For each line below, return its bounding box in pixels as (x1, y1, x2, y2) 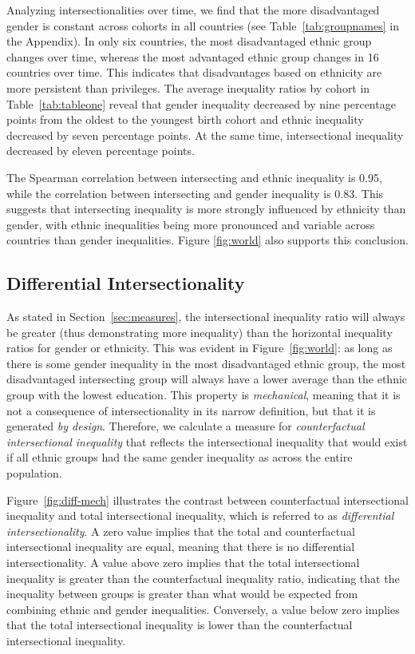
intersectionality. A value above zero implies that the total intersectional (6, 554, 360, 571)
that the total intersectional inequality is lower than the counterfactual (6, 616, 353, 633)
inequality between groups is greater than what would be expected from (6, 585, 358, 602)
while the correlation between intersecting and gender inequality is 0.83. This (6, 184, 384, 201)
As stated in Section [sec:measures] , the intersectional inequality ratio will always (6, 308, 405, 325)
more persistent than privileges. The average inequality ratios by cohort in (6, 79, 370, 96)
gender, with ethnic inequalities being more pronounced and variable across (6, 216, 375, 232)
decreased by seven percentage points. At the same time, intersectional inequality (6, 126, 404, 143)
